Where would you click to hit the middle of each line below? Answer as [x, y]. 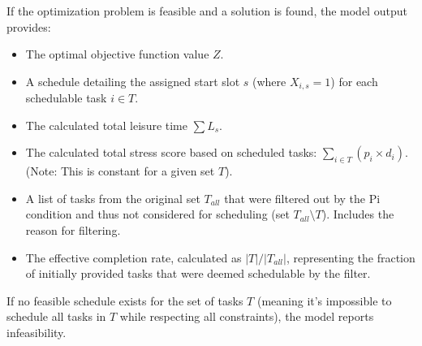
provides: [29, 26]
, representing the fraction [351, 257]
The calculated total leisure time [107, 125]
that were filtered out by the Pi [302, 198]
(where [269, 81]
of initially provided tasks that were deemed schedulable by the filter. [198, 273]
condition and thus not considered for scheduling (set [157, 214]
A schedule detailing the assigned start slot [133, 81]
